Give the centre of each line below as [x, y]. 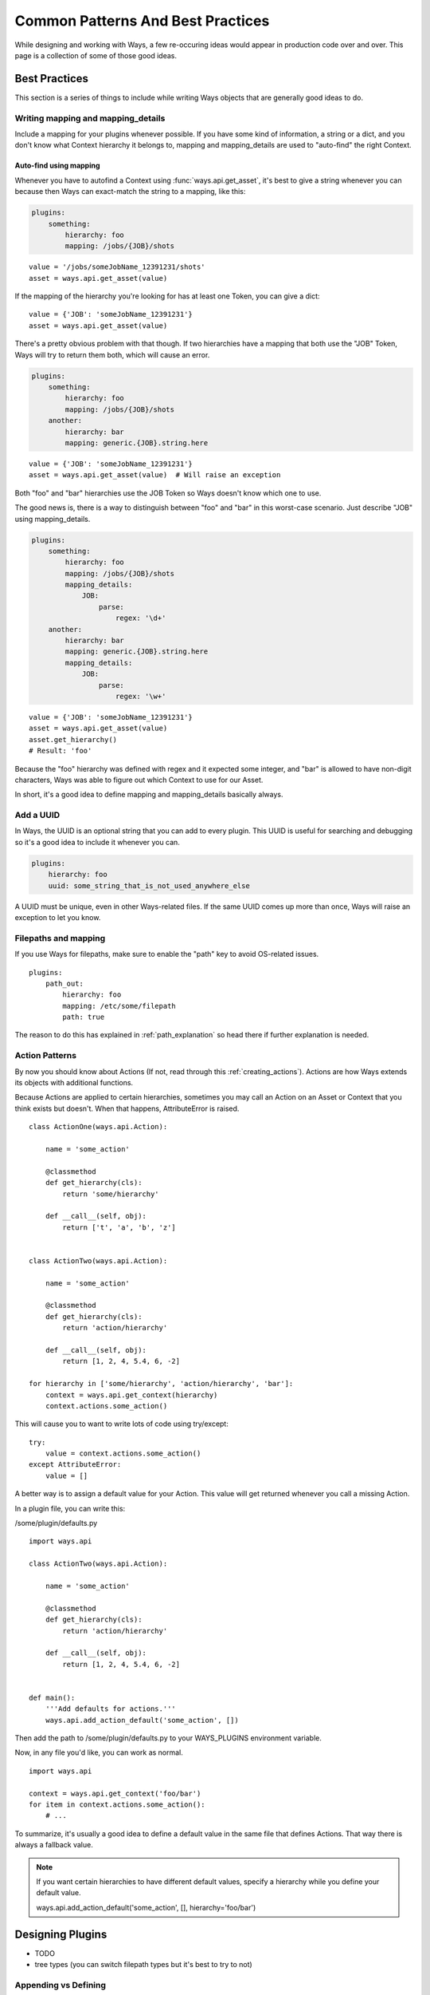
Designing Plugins [61, 1934]
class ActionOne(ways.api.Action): [98, 1127]
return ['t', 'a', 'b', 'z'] [119, 1227]
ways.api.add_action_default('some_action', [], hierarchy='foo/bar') [146, 1907]
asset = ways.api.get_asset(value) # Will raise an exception [155, 475]
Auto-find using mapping [57, 166]
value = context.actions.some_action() [123, 1454]
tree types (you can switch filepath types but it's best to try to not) [143, 1965]
